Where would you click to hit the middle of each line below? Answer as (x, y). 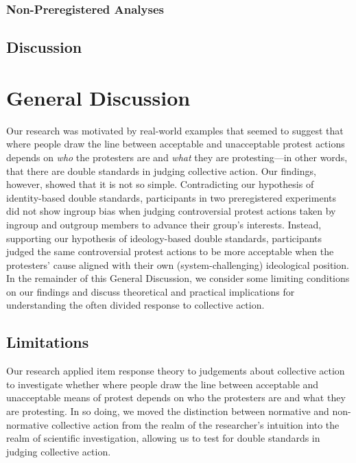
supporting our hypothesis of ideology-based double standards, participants (164, 238)
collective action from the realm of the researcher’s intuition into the (195, 424)
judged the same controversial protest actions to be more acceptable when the (170, 251)
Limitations (48, 342)
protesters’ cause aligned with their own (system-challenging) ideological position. (178, 264)
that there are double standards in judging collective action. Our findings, (161, 170)
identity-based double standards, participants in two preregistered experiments (171, 197)
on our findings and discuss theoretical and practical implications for (151, 291)
